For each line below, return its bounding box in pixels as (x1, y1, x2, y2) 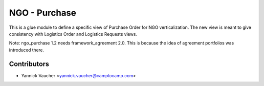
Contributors (9, 60, 49, 68)
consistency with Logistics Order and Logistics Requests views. (9, 31, 137, 37)
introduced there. (9, 47, 44, 53)
